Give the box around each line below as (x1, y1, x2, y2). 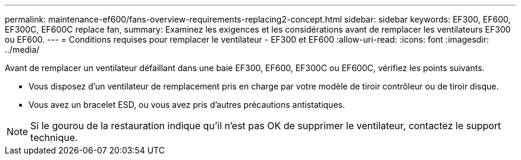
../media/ (5, 44, 40, 55)
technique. (30, 132, 78, 143)
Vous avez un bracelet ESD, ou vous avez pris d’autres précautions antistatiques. (29, 100, 345, 110)
